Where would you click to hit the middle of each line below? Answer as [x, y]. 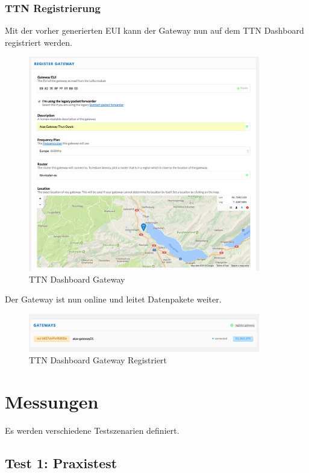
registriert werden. [39, 42]
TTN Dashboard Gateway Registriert [98, 360]
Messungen [52, 401]
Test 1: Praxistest [61, 462]
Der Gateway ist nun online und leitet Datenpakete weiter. [113, 299]
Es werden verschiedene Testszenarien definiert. [92, 430]
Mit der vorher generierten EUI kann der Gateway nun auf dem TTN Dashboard [154, 30]
